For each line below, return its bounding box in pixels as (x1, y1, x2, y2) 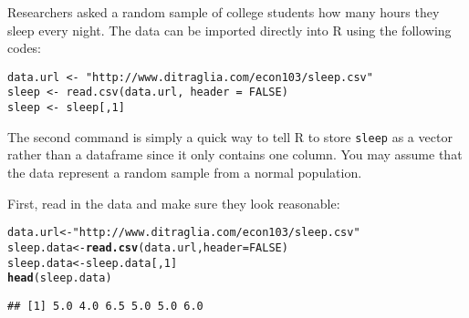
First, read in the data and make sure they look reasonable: (7, 193, 340, 212)
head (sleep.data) (7, 272, 112, 285)
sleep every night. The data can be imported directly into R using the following (7, 20, 452, 39)
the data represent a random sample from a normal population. (7, 163, 362, 181)
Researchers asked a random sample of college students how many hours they (7, 3, 440, 21)
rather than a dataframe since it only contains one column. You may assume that (7, 145, 463, 164)
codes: (7, 38, 42, 57)
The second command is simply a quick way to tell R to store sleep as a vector (7, 127, 453, 146)
